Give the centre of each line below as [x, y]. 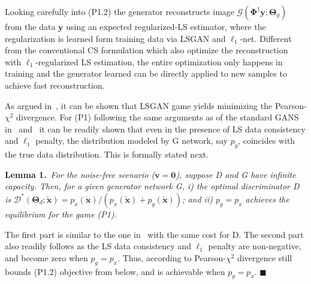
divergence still [265, 257]
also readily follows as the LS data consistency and [98, 246]
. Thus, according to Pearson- [172, 257]
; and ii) [197, 199]
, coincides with [267, 141]
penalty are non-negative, [255, 246]
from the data [30, 26]
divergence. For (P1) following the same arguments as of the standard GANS [158, 117]
